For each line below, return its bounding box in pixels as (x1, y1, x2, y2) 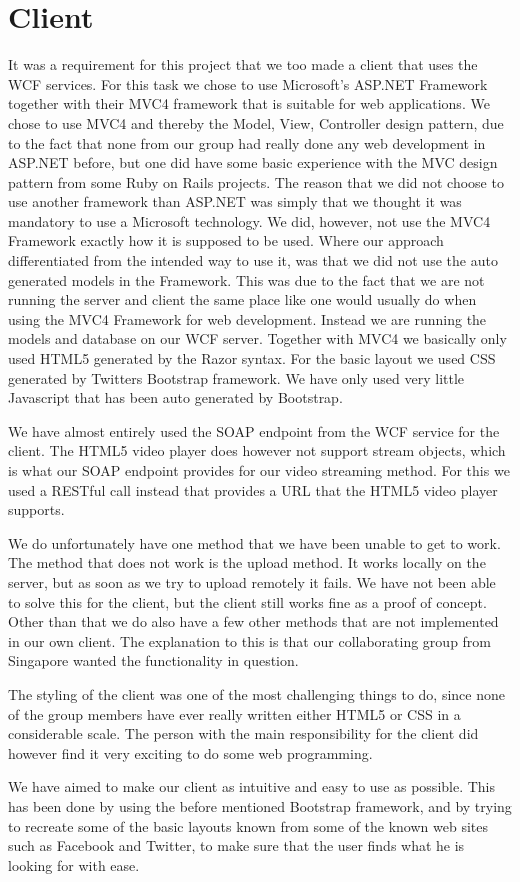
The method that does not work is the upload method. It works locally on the (8, 552, 486, 573)
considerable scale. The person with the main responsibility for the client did (8, 723, 479, 744)
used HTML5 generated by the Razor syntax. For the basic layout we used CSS (8, 348, 496, 369)
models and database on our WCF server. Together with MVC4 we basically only (8, 328, 507, 349)
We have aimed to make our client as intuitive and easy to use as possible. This (8, 776, 496, 797)
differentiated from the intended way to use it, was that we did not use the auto (8, 250, 498, 271)
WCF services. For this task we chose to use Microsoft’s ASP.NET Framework (8, 73, 488, 94)
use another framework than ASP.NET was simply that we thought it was (8, 191, 462, 212)
